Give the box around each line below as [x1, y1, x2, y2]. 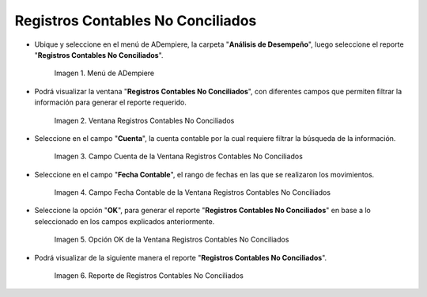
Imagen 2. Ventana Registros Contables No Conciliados [54, 116, 235, 125]
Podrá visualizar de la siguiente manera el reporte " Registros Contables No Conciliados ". [34, 253, 327, 262]
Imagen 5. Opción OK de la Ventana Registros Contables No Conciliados [54, 234, 289, 245]
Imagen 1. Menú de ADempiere [54, 68, 154, 78]
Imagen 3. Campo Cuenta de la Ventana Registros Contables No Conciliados [54, 151, 304, 162]
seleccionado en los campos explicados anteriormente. [34, 216, 215, 226]
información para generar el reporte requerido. [34, 97, 187, 107]
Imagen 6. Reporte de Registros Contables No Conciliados [54, 271, 244, 280]
